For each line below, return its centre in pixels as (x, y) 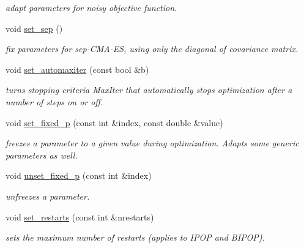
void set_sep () (34, 28)
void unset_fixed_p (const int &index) (79, 175)
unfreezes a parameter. (48, 196)
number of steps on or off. (54, 101)
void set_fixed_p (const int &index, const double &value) (114, 122)
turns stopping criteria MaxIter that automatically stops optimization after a (149, 90)
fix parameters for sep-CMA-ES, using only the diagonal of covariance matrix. (152, 49)
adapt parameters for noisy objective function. (91, 7)
